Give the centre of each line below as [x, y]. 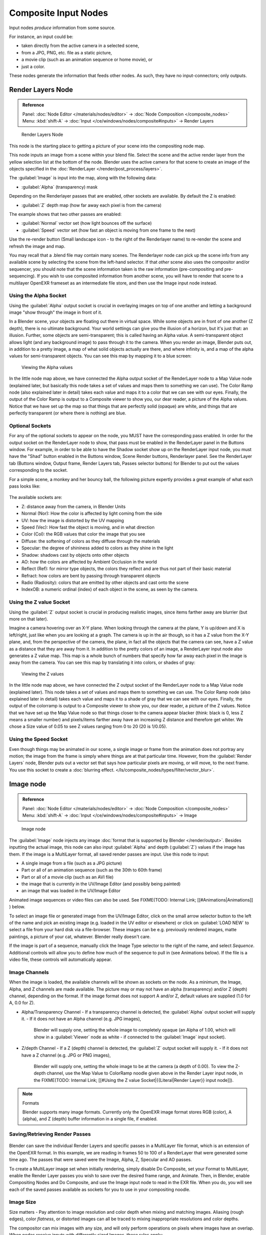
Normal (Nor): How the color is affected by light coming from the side [92, 513]
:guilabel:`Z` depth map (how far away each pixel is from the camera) [92, 205]
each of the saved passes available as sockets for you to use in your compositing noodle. [100, 1189]
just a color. [33, 66]
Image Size [23, 1202]
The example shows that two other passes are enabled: [65, 214]
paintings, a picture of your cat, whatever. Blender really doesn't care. [80, 937]
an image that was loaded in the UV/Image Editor [71, 891]
